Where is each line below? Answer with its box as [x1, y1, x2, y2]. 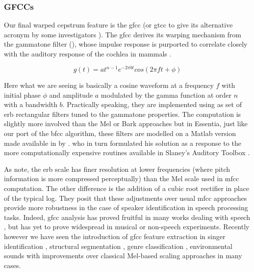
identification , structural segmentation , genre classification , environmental [4, 241, 232, 251]
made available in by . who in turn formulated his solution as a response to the [4, 137, 241, 148]
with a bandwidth [4, 99, 57, 109]
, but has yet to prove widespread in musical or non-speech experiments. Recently [4, 221, 250, 232]
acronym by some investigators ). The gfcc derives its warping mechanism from [4, 29, 241, 39]
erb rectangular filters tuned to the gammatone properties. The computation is [4, 109, 241, 119]
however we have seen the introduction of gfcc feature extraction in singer [4, 231, 226, 241]
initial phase [4, 89, 41, 100]
